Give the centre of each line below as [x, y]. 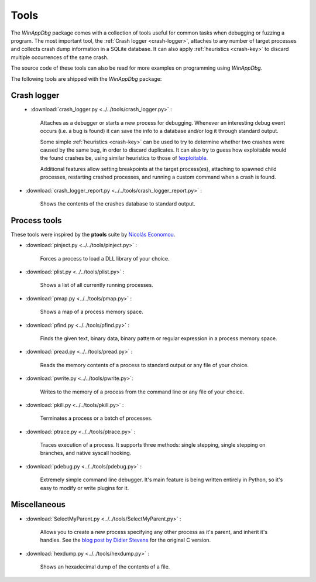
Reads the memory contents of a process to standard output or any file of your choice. [144, 365]
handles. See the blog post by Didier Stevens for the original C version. [126, 540]
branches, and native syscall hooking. [86, 453]
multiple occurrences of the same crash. [60, 57]
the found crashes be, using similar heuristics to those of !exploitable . [124, 158]
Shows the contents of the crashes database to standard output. [118, 203]
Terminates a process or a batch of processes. [96, 418]
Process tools [36, 220]
